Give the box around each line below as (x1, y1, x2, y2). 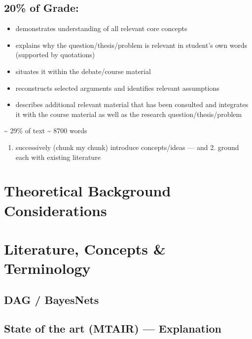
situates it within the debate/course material (15, 66, 151, 76)
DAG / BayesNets (4, 292, 99, 307)
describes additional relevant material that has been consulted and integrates (15, 99, 249, 110)
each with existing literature (15, 151, 101, 162)
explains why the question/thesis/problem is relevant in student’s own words (15, 39, 248, 50)
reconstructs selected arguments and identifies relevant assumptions (15, 82, 219, 93)
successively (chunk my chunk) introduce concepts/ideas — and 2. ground (15, 142, 239, 152)
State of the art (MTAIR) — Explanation (4, 321, 222, 336)
